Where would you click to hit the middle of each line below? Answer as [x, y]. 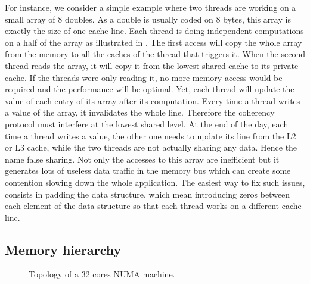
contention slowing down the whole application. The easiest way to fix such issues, [155, 182]
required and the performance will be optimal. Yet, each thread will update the [150, 89]
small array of [30, 19]
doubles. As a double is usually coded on [139, 19]
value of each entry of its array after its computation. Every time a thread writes [153, 100]
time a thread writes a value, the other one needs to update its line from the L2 [151, 135]
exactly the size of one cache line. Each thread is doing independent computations [154, 31]
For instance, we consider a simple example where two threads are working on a [151, 7]
